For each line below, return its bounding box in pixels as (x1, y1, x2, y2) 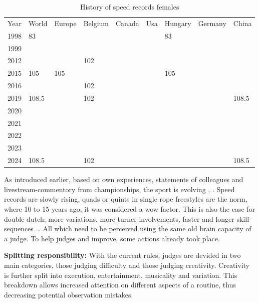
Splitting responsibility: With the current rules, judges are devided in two (4, 250, 241, 260)
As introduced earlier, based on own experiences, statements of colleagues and (4, 174, 243, 185)
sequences (4, 223, 34, 234)
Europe (54, 18, 77, 28)
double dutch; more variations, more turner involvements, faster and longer (4, 213, 234, 224)
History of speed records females (80, 2, 179, 12)
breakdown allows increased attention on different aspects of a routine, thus (4, 279, 236, 290)
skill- (236, 213, 251, 224)
